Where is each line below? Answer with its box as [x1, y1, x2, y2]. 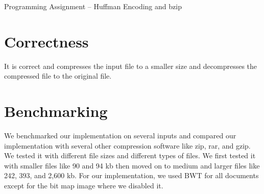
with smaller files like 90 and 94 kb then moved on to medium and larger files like [4, 160, 260, 171]
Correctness [4, 31, 89, 52]
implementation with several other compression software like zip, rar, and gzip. [4, 140, 251, 151]
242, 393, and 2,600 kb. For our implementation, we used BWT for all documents [4, 170, 259, 181]
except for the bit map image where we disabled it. [4, 180, 163, 190]
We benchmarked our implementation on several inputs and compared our [4, 130, 236, 141]
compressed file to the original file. [4, 70, 112, 81]
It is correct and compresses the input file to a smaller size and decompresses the [4, 60, 257, 71]
